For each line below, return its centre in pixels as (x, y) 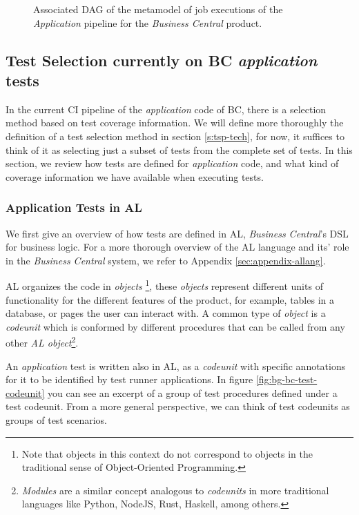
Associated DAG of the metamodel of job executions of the (158, 9)
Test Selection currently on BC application (162, 60)
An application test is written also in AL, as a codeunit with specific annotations (176, 366)
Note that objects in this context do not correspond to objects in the (167, 453)
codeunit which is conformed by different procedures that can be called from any (175, 326)
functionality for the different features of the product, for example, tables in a (170, 299)
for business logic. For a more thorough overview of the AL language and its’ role (177, 247)
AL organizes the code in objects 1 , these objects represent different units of (164, 285)
